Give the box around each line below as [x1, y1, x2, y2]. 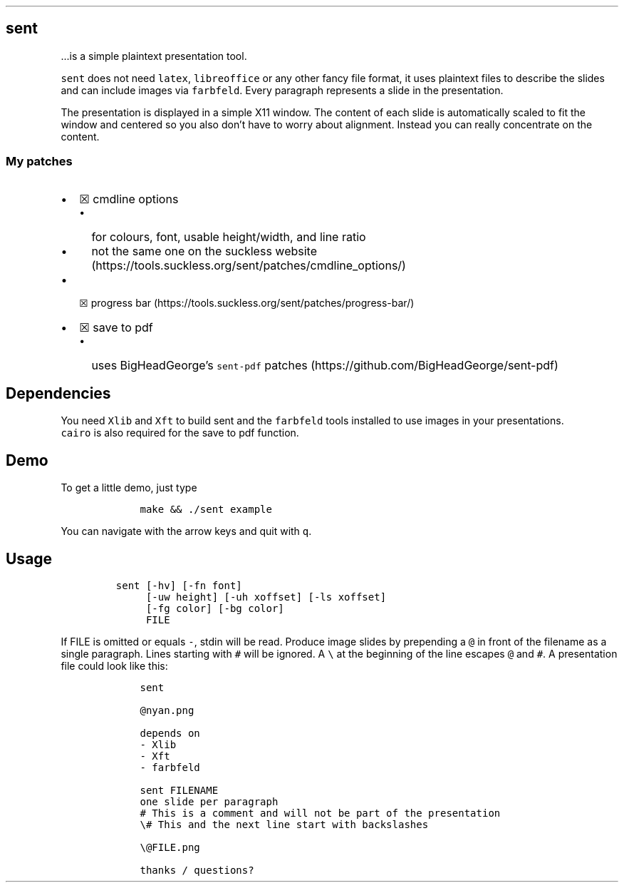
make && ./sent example [140, 504, 272, 516]
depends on [140, 728, 200, 740]
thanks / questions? [140, 864, 254, 877]
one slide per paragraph [140, 796, 279, 808]
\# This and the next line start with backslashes [140, 819, 429, 831]
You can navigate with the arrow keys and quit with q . [61, 525, 312, 538]
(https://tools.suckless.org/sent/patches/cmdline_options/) [91, 257, 406, 272]
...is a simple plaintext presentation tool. [61, 49, 247, 62]
